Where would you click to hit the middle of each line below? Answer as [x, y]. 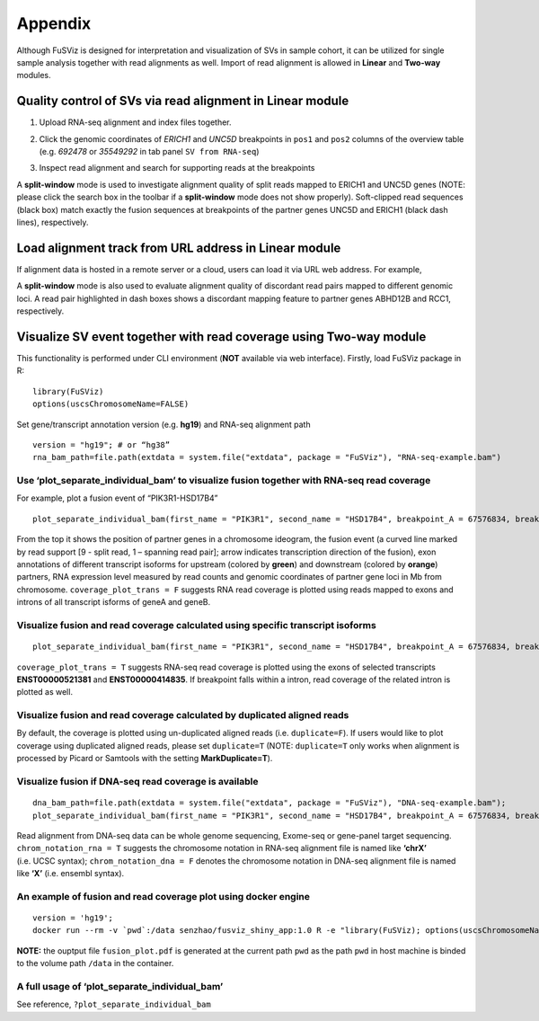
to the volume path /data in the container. [95, 963]
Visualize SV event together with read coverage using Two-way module [221, 337]
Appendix [54, 23]
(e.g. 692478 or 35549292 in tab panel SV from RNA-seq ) [149, 152]
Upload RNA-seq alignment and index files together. [136, 122]
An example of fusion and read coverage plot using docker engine [163, 896]
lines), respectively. [53, 222]
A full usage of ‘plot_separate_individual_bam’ [120, 987]
